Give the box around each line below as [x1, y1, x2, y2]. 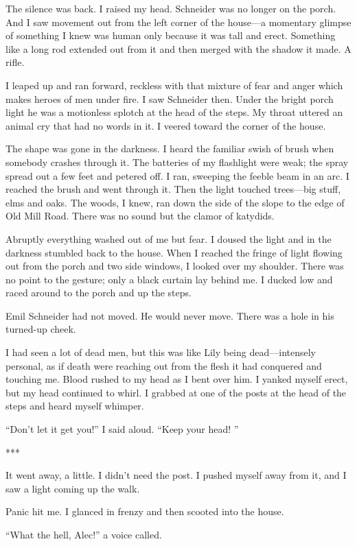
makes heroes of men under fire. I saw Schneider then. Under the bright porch [5, 91, 334, 106]
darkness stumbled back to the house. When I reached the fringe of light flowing [5, 245, 343, 259]
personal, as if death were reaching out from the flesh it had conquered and [5, 358, 322, 372]
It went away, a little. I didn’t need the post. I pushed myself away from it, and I [5, 468, 347, 482]
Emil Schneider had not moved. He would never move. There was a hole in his [5, 308, 334, 322]
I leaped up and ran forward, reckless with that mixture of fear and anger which [5, 78, 343, 92]
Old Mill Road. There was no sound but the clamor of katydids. [5, 209, 275, 223]
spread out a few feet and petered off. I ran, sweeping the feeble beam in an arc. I [5, 168, 349, 182]
